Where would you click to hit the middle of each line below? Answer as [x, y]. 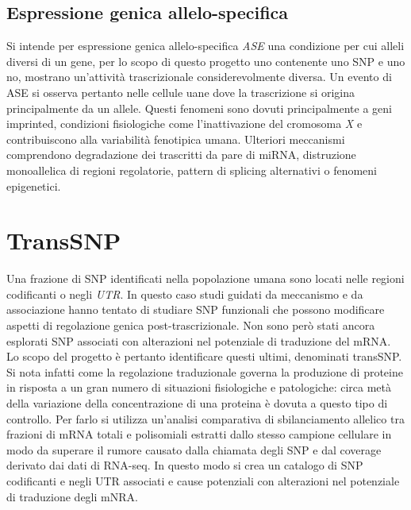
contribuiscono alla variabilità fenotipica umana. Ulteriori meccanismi [176, 139]
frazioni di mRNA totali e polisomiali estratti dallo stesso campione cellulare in [199, 434]
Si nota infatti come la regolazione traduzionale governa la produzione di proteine [205, 371]
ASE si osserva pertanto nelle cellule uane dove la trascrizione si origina [181, 92]
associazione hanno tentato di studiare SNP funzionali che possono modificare [196, 309]
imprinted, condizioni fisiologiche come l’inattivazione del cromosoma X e [184, 124]
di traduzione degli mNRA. [72, 496]
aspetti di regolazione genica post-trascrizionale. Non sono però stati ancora [191, 325]
